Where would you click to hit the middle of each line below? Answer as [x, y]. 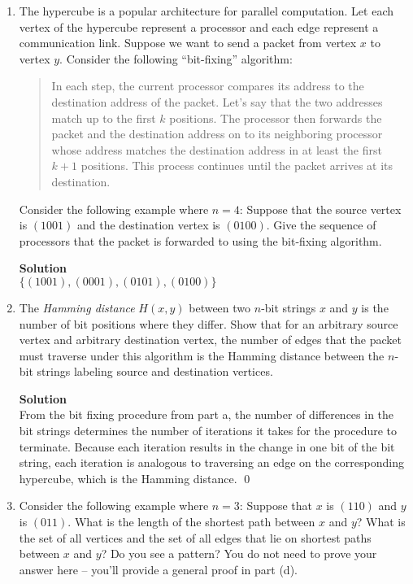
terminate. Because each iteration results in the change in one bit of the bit [207, 446]
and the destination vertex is [149, 225]
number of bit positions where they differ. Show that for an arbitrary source [209, 323]
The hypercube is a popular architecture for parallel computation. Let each [206, 11]
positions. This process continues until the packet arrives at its [237, 166]
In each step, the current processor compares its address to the [208, 86]
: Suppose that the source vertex [320, 209]
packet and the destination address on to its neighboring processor [217, 134]
